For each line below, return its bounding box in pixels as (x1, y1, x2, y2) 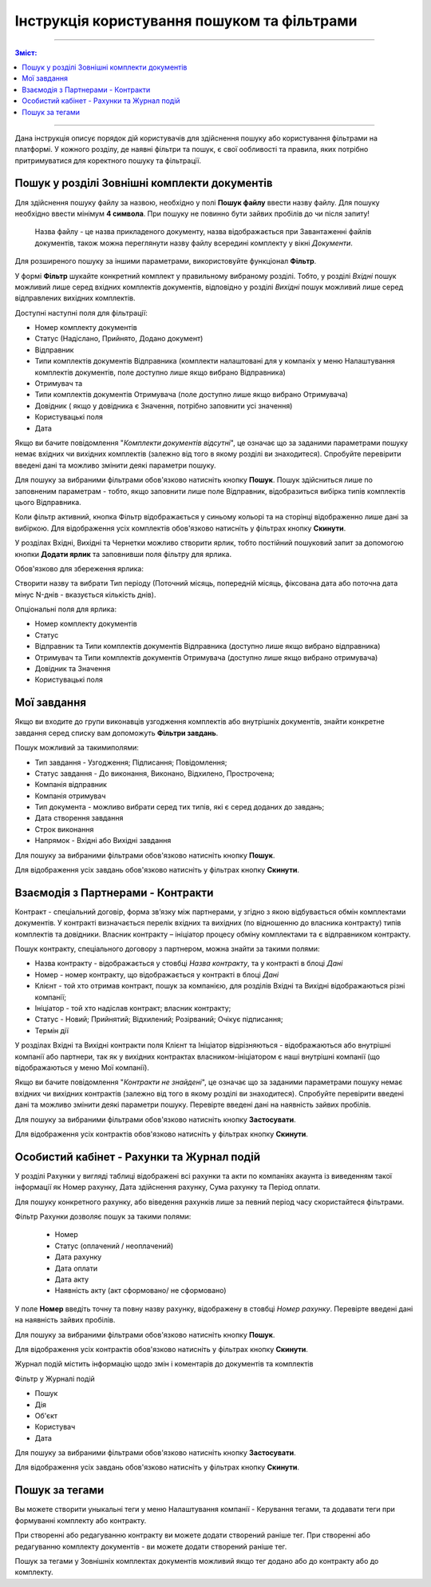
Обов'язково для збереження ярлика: (14, 563, 144, 573)
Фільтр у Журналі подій (14, 1374, 95, 1383)
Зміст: (14, 48, 38, 58)
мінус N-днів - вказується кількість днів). (14, 590, 156, 599)
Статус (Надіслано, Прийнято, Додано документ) (34, 334, 204, 344)
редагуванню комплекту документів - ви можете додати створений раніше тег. (14, 1541, 287, 1551)
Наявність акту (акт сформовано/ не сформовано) (54, 1286, 227, 1295)
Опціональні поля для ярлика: (14, 604, 117, 615)
